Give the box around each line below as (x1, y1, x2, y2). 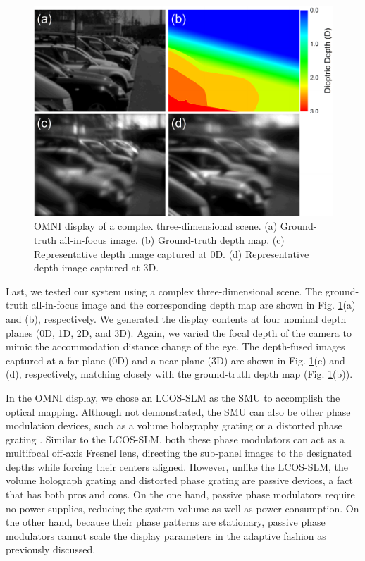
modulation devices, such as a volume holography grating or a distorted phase (6, 418, 342, 433)
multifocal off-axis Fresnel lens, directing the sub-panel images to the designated (6, 445, 352, 460)
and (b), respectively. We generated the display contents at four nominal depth (6, 311, 347, 326)
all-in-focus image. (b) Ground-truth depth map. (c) (59, 232, 285, 247)
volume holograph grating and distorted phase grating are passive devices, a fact (6, 473, 353, 488)
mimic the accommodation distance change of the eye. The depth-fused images (6, 339, 345, 354)
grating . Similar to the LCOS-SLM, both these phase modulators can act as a (6, 431, 345, 446)
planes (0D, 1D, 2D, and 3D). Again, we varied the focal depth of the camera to (6, 325, 352, 340)
